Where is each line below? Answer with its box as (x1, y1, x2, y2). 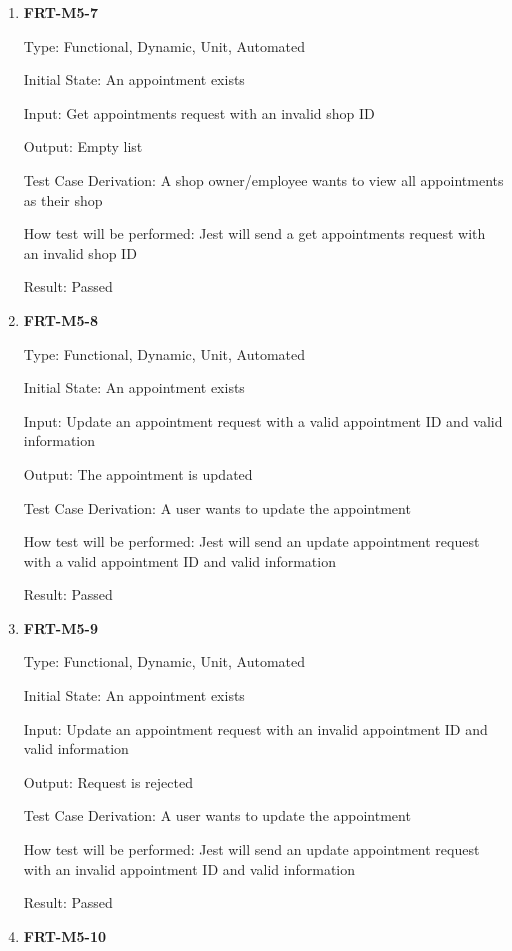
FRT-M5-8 (23, 309, 98, 330)
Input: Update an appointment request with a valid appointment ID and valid (23, 410, 503, 431)
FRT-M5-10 (23, 925, 107, 946)
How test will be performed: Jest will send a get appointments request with (23, 223, 486, 244)
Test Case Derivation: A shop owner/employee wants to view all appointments (23, 169, 504, 190)
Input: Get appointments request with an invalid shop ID (23, 102, 375, 123)
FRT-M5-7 (23, 2, 98, 22)
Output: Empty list (23, 136, 143, 157)
